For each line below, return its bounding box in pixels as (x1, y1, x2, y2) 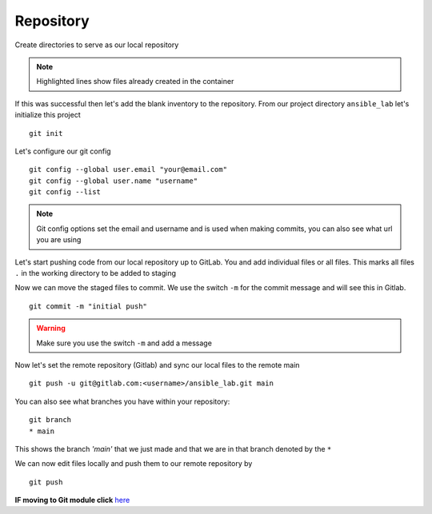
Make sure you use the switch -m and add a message (36, 338, 212, 348)
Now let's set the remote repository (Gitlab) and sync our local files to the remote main (14, 360, 300, 369)
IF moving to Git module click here (14, 496, 130, 505)
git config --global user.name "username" (29, 176, 198, 185)
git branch (29, 416, 72, 424)
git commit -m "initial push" (29, 301, 148, 311)
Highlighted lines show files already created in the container (36, 77, 234, 86)
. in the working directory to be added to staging (14, 269, 176, 278)
